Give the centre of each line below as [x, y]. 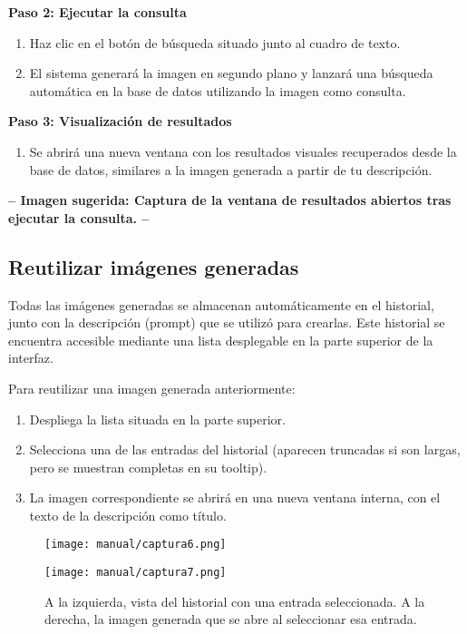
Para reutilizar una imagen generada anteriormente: [152, 388]
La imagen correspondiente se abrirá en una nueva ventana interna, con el [235, 497]
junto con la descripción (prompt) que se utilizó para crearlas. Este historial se [227, 322]
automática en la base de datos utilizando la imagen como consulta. [218, 90]
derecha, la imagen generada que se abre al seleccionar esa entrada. [231, 619]
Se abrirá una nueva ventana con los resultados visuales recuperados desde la [243, 151]
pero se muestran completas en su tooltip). [148, 467]
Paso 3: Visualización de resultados [120, 121]
